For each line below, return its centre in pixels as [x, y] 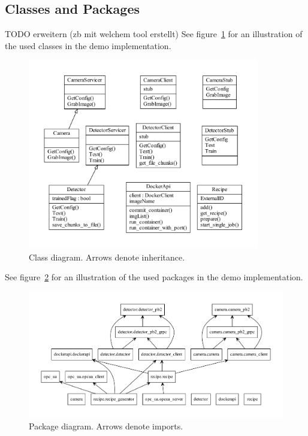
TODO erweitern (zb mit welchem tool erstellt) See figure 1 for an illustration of [154, 34]
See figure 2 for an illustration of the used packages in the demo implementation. [154, 277]
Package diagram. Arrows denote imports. [106, 426]
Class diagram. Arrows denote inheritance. [107, 257]
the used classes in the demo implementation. [88, 45]
